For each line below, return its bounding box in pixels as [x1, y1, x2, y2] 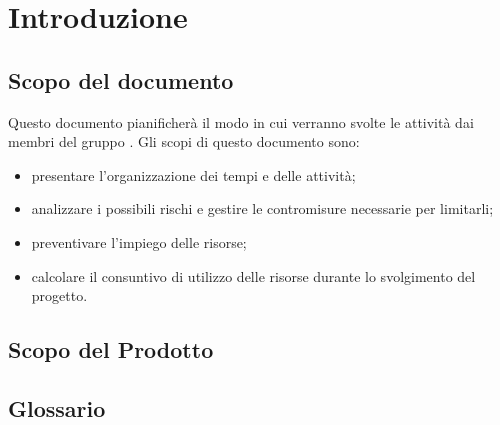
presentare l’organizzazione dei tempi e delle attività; [31, 164, 356, 185]
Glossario [8, 392, 106, 423]
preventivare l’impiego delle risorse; [31, 231, 247, 252]
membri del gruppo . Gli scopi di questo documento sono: [8, 131, 360, 152]
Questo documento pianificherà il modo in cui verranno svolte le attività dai [8, 111, 474, 132]
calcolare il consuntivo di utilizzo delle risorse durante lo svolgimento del [31, 265, 476, 286]
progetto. [31, 285, 88, 306]
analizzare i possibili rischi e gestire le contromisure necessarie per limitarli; [31, 198, 494, 219]
